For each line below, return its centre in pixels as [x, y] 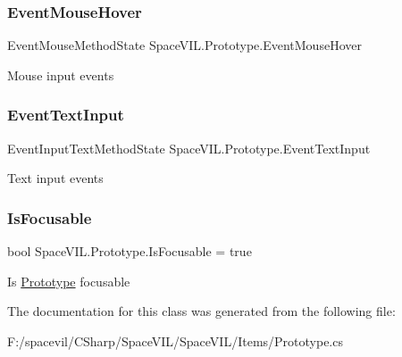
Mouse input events [61, 75]
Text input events [55, 178]
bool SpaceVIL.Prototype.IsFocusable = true [130, 251]
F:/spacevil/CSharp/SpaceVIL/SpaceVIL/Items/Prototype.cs [175, 340]
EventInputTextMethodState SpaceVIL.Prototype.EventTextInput [189, 148]
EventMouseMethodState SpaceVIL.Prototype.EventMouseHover [184, 45]
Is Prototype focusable [69, 281]
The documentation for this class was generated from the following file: [201, 311]
